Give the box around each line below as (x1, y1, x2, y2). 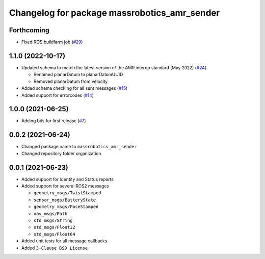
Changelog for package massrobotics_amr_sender (9, 7, 220, 18)
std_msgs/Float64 (33, 231, 76, 237)
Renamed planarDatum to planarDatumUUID (33, 72, 123, 78)
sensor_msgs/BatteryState (33, 197, 96, 203)
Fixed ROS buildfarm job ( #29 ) (21, 39, 83, 45)
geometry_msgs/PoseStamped (33, 204, 99, 209)
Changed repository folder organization (21, 150, 102, 156)
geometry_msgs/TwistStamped (33, 190, 102, 196)
